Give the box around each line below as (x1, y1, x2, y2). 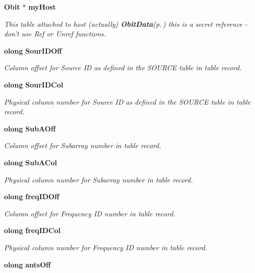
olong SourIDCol (4, 79, 63, 89)
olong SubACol (4, 157, 57, 167)
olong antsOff (4, 259, 51, 269)
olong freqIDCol (4, 225, 61, 236)
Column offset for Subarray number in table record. (4, 140, 161, 151)
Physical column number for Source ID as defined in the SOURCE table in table (4, 96, 251, 107)
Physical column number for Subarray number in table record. (4, 174, 193, 185)
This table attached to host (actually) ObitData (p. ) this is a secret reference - (4, 18, 248, 29)
